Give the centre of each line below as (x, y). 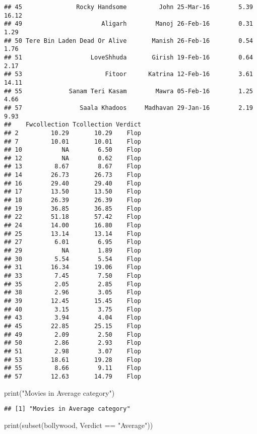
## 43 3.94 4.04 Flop (73, 318)
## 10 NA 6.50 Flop (73, 150)
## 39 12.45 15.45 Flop (73, 301)
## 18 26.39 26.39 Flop (73, 200)
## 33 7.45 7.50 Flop (73, 276)
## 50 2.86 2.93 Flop (73, 343)
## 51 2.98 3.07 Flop (73, 351)
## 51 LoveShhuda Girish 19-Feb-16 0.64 (128, 57)
